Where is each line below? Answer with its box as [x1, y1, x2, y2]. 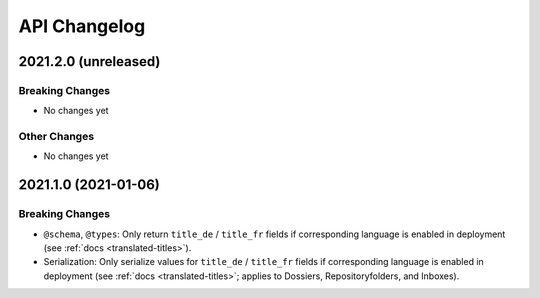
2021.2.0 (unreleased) [18, 53, 161, 70]
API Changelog [18, 15, 146, 37]
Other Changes [18, 130, 95, 144]
